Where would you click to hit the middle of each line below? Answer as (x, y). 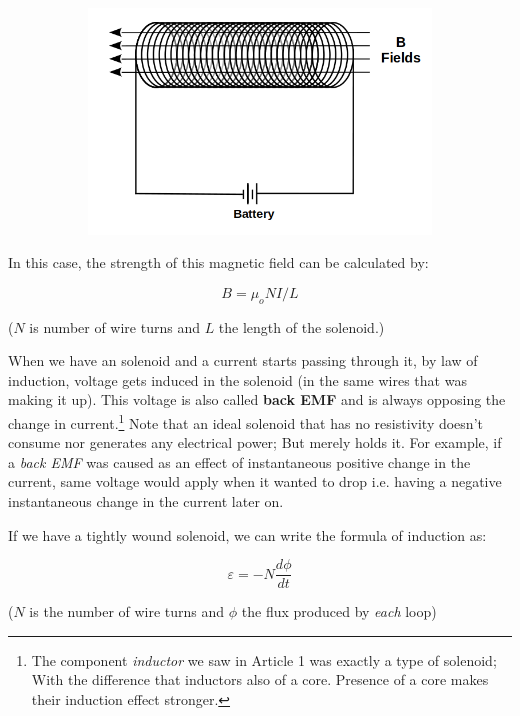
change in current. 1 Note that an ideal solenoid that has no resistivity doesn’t (245, 421)
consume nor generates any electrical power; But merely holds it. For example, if (255, 442)
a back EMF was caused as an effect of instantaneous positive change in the (239, 461)
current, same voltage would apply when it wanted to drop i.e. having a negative (255, 481)
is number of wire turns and (114, 326)
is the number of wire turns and (127, 611)
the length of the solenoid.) (301, 326)
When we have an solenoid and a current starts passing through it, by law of (243, 360)
